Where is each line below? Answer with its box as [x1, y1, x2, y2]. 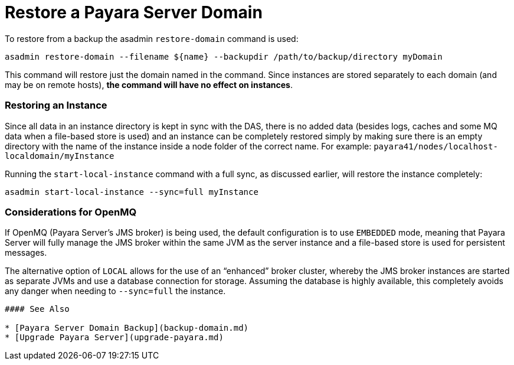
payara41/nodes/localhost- [374, 141, 498, 151]
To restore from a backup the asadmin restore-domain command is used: [5, 33, 299, 44]
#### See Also [5, 304, 70, 314]
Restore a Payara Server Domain [5, 2, 263, 22]
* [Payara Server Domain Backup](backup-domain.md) [5, 323, 249, 333]
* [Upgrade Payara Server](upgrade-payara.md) [5, 333, 224, 343]
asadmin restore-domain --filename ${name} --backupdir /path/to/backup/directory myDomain [5, 51, 443, 61]
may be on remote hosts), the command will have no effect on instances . [5, 79, 293, 90]
